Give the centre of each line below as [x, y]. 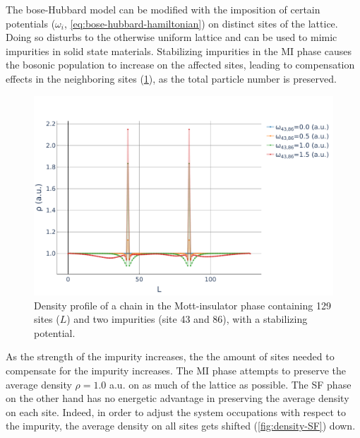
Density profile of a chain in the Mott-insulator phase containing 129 [182, 305]
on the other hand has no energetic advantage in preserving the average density [178, 398]
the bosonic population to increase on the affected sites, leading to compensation [180, 65]
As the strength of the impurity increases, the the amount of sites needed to [170, 356]
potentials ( [31, 23]
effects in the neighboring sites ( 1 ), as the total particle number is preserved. [171, 78]
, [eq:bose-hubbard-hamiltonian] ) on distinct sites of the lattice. [201, 23]
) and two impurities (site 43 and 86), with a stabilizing [187, 319]
